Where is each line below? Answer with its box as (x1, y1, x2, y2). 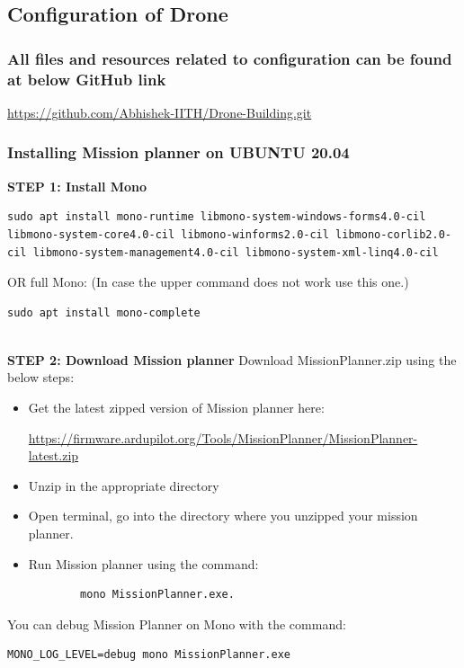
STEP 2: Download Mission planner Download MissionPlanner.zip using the (7, 350, 457, 369)
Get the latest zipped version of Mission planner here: (28, 398, 325, 417)
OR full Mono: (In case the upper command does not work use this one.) (7, 272, 409, 291)
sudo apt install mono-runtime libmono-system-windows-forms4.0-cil (7, 210, 426, 224)
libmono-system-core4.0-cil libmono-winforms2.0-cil (7, 227, 329, 241)
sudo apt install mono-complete (7, 306, 201, 319)
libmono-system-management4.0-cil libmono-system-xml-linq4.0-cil (32, 245, 439, 259)
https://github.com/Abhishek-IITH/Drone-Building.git (7, 102, 312, 121)
